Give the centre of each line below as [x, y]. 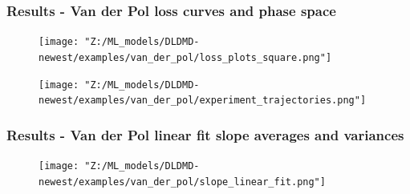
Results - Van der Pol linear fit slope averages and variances [205, 134]
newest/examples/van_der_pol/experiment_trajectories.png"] [203, 101]
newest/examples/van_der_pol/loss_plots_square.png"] [185, 57]
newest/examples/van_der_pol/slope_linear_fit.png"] [182, 182]
